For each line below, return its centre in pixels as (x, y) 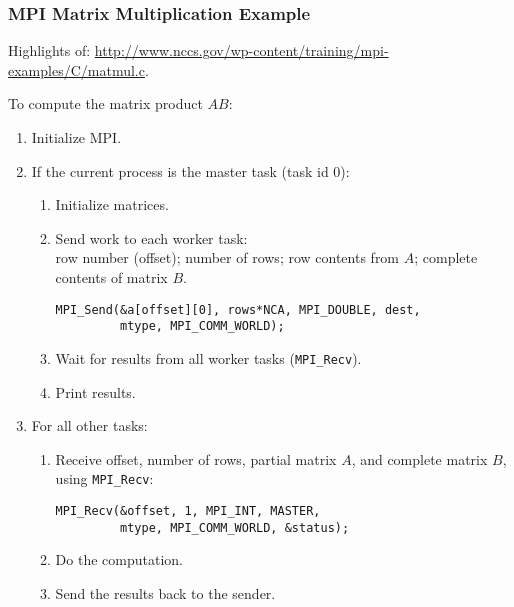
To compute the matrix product (105, 103)
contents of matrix (111, 276)
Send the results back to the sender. (165, 592)
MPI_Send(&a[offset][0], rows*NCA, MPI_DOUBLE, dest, (238, 309)
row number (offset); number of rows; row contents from (227, 257)
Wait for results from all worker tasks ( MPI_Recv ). (208, 357)
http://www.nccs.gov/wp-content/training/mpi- (241, 50)
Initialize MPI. (76, 137)
